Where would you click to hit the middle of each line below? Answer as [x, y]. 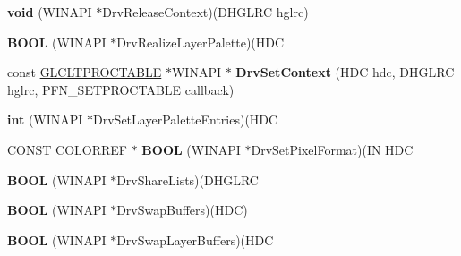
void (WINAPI [50, 12]
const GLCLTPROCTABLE [85, 72]
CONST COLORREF [67, 149]
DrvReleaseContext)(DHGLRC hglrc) [205, 12]
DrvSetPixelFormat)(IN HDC [332, 149]
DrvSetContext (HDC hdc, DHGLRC [345, 72]
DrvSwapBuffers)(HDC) [182, 210]
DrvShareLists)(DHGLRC [188, 179]
